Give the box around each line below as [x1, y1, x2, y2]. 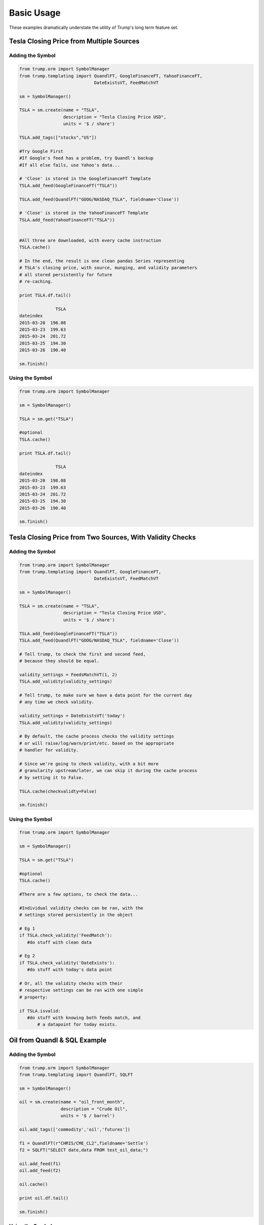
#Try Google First [19, 148, 64, 154]
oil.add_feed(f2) [19, 1168, 61, 1174]
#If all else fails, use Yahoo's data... [19, 162, 120, 168]
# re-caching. [19, 279, 53, 284]
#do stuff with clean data [27, 939, 92, 945]
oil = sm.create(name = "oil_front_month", [19, 1099, 126, 1105]
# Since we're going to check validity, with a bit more [19, 761, 159, 766]
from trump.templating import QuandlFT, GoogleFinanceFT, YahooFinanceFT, [19, 73, 203, 78]
